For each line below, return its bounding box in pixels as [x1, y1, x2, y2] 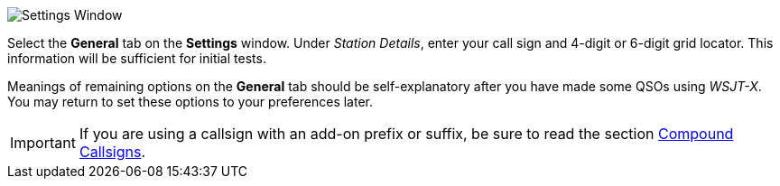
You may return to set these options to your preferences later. [7, 94, 374, 109]
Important [10, 134, 76, 152]
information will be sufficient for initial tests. [7, 51, 266, 66]
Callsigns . [79, 143, 146, 161]
